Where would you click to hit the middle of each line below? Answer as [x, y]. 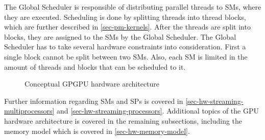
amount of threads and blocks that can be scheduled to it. [95, 66]
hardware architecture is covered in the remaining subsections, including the [123, 120]
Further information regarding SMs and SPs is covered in [94, 101]
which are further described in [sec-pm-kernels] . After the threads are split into [127, 27]
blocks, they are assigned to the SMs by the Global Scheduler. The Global [120, 36]
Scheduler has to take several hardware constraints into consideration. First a [125, 47]
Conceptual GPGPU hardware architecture [92, 84]
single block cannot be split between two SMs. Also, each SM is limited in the [126, 56]
